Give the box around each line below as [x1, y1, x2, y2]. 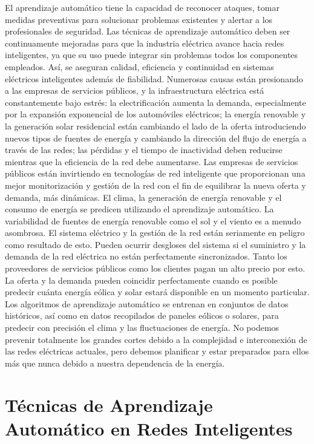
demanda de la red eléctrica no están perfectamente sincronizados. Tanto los [5, 250, 287, 263]
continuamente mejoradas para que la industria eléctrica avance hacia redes [5, 36, 284, 49]
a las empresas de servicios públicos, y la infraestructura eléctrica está [5, 84, 264, 97]
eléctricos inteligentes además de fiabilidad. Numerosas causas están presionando [5, 72, 303, 85]
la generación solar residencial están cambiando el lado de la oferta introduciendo [5, 119, 306, 132]
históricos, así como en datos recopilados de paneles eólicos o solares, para [5, 309, 279, 322]
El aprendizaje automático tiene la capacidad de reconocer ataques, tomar [5, 1, 280, 13]
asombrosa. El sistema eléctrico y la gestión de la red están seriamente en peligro [5, 226, 305, 239]
